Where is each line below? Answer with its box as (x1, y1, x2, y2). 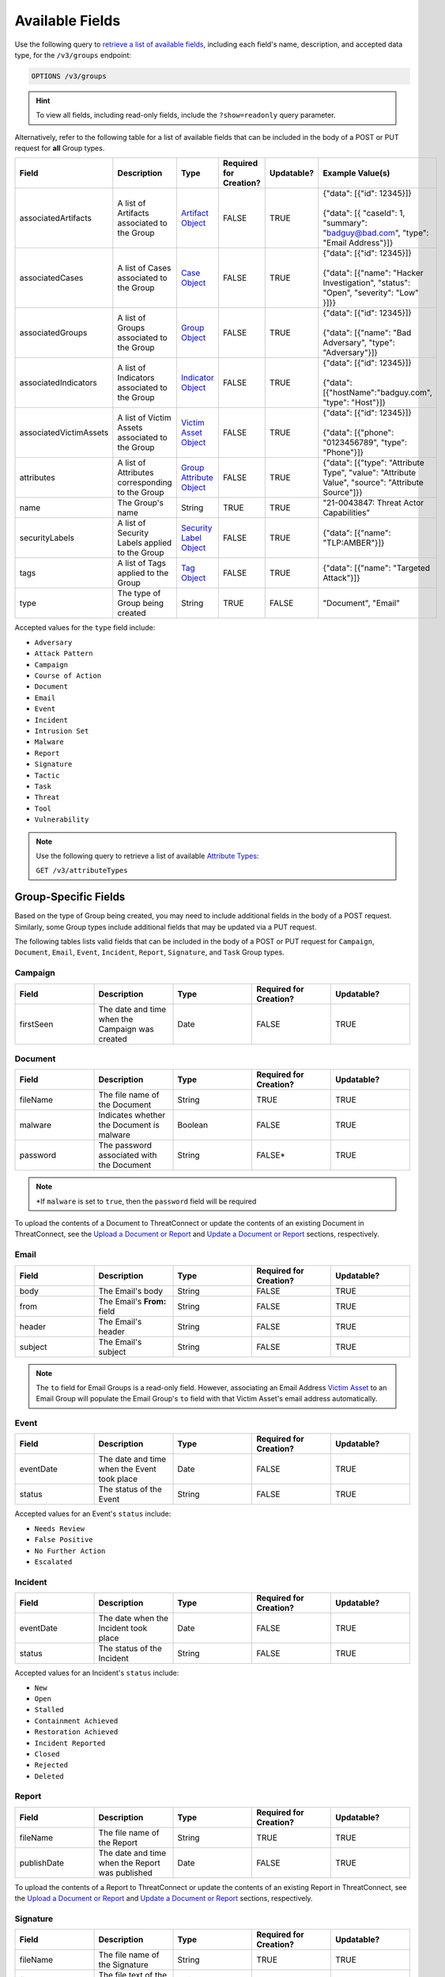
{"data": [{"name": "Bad (322, 327, 412, 338)
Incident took (98, 1623, 148, 1634)
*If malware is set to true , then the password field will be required (36, 1196, 257, 1206)
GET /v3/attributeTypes (36, 866, 128, 875)
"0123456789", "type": (322, 437, 407, 448)
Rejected (34, 1760, 69, 1770)
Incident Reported (34, 1738, 106, 1748)
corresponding (117, 477, 173, 488)
